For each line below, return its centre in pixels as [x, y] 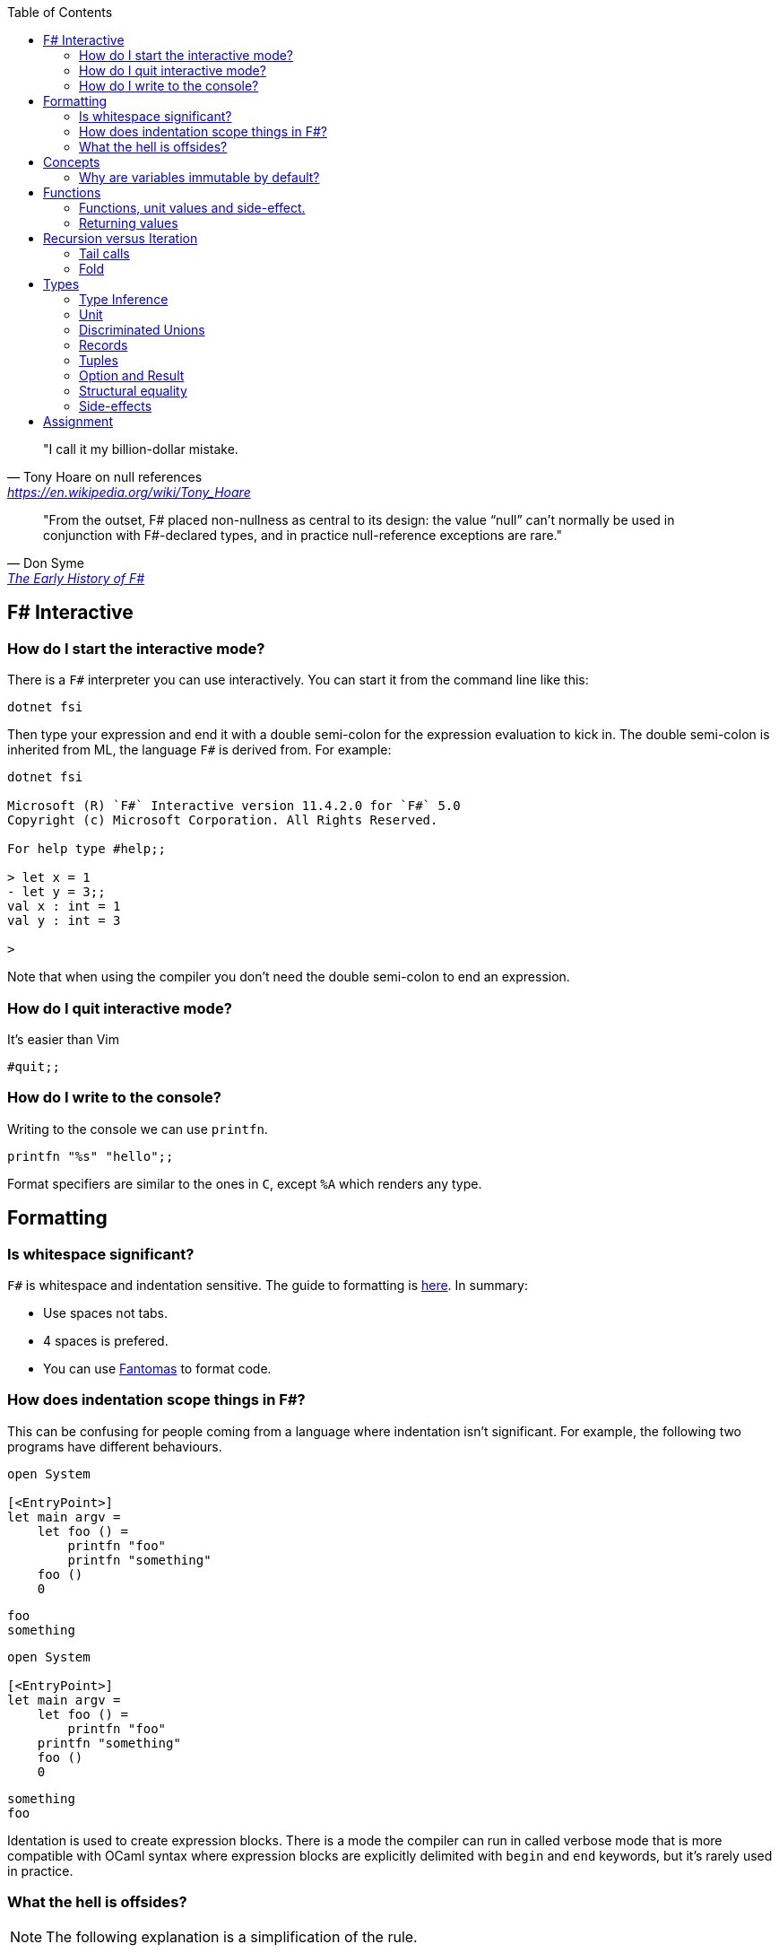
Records [104, 345]
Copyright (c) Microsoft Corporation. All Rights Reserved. [223, 820]
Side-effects [116, 406]
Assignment [78, 421]
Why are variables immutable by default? [199, 177]
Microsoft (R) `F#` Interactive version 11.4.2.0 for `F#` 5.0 [234, 806]
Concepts [72, 162]
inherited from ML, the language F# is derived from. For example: [199, 750]
